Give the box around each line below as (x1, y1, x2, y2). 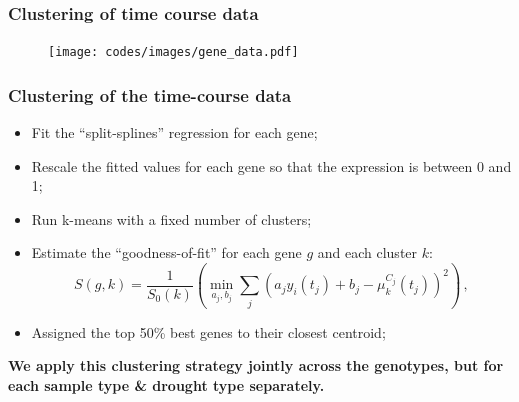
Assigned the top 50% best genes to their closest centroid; (31, 321, 386, 342)
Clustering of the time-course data (8, 82, 292, 107)
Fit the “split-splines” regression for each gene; (31, 122, 318, 143)
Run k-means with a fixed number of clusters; (31, 208, 312, 229)
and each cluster (317, 242, 418, 263)
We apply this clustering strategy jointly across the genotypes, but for (8, 355, 504, 376)
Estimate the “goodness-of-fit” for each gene (31, 242, 302, 263)
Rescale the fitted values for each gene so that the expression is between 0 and (31, 155, 512, 176)
